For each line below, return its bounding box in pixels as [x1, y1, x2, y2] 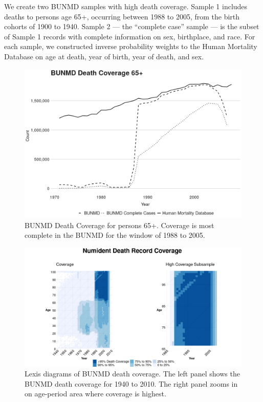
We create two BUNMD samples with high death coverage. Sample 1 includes [4, 1, 248, 11]
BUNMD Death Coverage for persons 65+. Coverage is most [25, 219, 214, 230]
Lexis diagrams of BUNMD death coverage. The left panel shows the [25, 368, 240, 379]
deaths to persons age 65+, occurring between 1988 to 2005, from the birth [4, 11, 240, 21]
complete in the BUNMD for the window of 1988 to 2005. [25, 230, 205, 240]
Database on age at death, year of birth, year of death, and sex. [4, 51, 204, 61]
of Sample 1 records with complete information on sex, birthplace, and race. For [4, 31, 255, 41]
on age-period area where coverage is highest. [25, 388, 166, 399]
